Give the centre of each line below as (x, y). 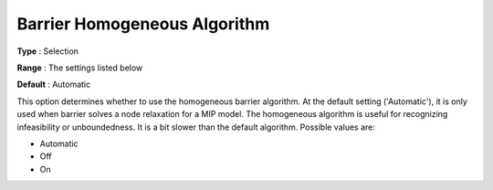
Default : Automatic (54, 84)
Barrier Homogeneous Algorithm (143, 24)
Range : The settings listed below (80, 68)
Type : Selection (48, 51)
